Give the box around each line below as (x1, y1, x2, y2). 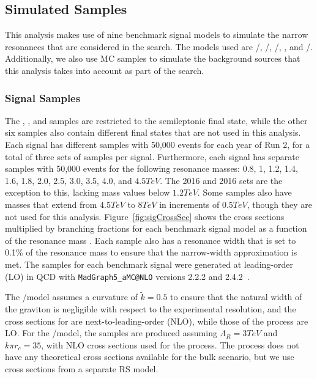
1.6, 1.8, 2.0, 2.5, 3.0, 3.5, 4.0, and (5, 174, 132, 186)
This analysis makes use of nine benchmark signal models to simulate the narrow (5, 28, 308, 41)
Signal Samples (5, 90, 81, 105)
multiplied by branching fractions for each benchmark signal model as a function (5, 222, 307, 235)
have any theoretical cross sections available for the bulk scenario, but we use (5, 350, 294, 363)
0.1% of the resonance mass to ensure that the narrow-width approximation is (5, 246, 297, 259)
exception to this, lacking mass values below (5, 186, 170, 199)
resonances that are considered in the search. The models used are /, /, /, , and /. (5, 40, 313, 53)
